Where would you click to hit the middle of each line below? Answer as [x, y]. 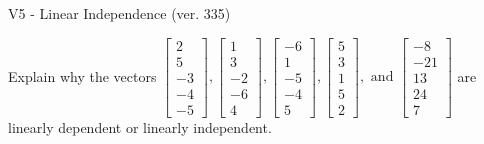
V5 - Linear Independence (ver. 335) [119, 13]
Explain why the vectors [82, 75]
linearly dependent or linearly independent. [140, 126]
